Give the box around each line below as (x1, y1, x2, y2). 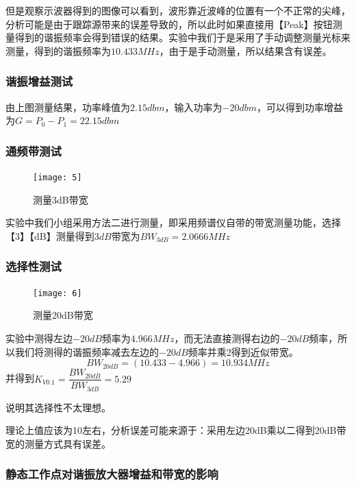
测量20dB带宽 (33, 308, 93, 322)
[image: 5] (33, 173, 82, 182)
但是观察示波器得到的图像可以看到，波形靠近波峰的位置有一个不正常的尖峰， (5, 3, 351, 17)
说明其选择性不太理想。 (5, 400, 111, 414)
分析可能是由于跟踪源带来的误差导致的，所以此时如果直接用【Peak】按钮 (5, 16, 333, 31)
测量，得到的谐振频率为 (5, 43, 111, 58)
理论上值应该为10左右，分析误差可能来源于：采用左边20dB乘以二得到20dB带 (5, 423, 346, 437)
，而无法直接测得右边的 (174, 330, 280, 345)
